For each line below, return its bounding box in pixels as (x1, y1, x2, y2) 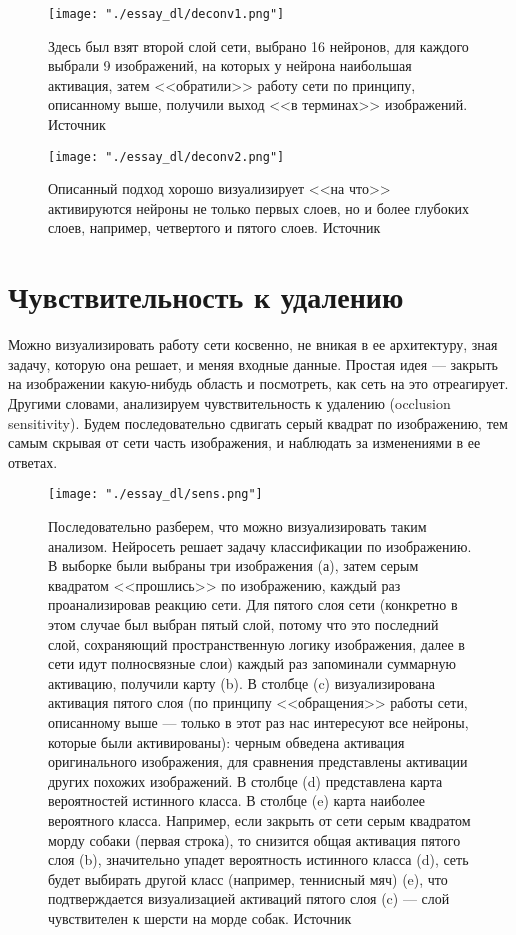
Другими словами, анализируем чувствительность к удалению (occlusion (8, 392, 451, 413)
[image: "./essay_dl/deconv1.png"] (48, 7, 285, 21)
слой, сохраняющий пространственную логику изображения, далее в (48, 633, 465, 654)
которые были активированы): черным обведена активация (48, 731, 405, 752)
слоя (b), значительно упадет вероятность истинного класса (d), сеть (48, 849, 469, 870)
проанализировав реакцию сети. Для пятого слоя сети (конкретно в (48, 594, 458, 615)
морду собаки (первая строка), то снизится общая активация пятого (48, 829, 461, 850)
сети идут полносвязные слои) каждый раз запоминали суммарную (48, 653, 456, 674)
